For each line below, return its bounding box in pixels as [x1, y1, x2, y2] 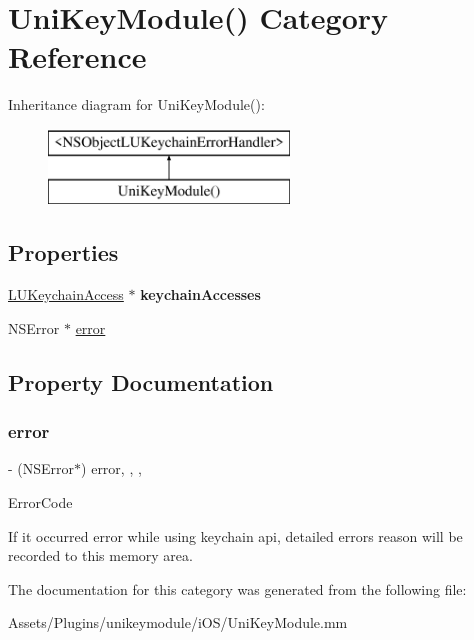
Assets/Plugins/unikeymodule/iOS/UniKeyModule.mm [8, 612, 348, 633]
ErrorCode [8, 492, 73, 513]
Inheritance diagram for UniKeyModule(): [8, 94, 265, 115]
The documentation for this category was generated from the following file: [8, 578, 467, 599]
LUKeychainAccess [8, 284, 124, 305]
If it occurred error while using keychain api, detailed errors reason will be [8, 525, 463, 546]
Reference [8, 36, 147, 77]
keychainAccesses [140, 284, 261, 305]
